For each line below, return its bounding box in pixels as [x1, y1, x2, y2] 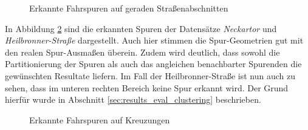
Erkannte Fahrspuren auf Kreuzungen [29, 113, 170, 126]
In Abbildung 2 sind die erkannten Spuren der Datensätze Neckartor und [5, 22, 277, 34]
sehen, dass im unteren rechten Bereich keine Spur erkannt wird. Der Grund [5, 81, 289, 94]
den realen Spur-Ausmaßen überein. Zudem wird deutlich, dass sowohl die [5, 45, 280, 58]
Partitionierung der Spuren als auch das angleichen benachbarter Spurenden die [5, 57, 302, 70]
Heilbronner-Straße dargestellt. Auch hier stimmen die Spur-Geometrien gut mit [5, 34, 304, 47]
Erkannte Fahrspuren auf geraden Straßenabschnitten [29, 2, 228, 14]
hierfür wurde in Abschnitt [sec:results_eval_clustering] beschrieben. [5, 93, 261, 106]
